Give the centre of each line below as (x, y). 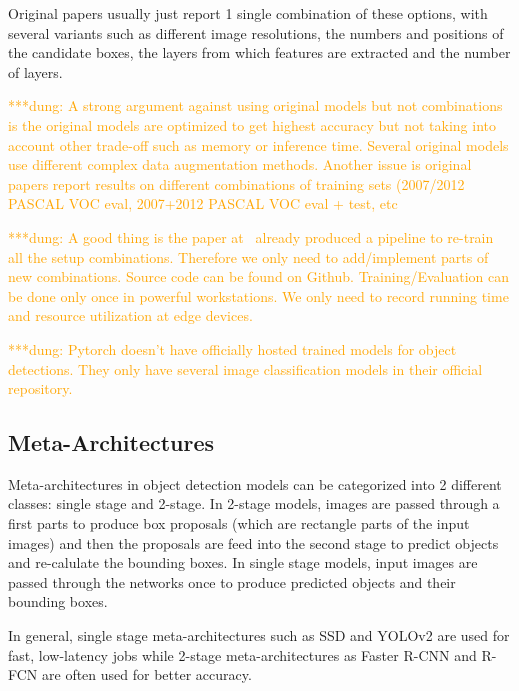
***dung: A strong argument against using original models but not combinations (255, 105)
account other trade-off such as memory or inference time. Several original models (258, 144)
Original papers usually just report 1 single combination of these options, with (248, 13)
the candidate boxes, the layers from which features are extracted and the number (259, 52)
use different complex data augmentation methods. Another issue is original (240, 164)
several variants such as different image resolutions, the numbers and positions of (256, 32)
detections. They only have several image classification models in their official (245, 368)
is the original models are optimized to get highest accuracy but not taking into (252, 124)
